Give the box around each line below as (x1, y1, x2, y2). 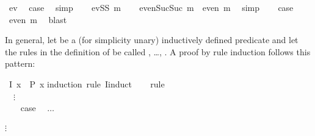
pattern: (5, 57, 35, 70)
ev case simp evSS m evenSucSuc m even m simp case (9, 1, 294, 13)
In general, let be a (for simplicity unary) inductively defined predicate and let (5, 33, 299, 46)
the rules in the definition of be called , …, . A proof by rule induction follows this (5, 45, 311, 58)
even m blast (9, 13, 67, 25)
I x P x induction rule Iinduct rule (9, 77, 165, 90)
